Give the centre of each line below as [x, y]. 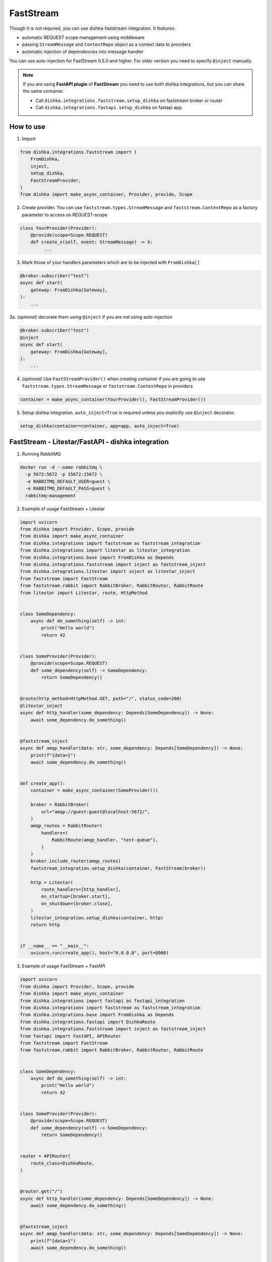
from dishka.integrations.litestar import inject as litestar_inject [108, 571]
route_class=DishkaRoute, [62, 1163]
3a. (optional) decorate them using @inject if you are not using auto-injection [91, 317]
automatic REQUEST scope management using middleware [83, 37]
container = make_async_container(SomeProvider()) [94, 791]
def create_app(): [43, 783]
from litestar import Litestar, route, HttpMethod [84, 593]
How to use [27, 126]
